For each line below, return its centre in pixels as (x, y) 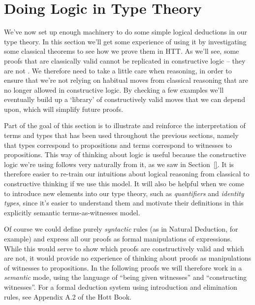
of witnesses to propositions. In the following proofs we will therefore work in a (123, 267)
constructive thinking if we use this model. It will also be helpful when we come (124, 184)
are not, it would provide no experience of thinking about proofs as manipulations (128, 258)
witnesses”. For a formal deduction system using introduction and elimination (121, 287)
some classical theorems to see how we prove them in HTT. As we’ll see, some (122, 51)
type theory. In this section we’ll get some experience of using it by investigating (125, 41)
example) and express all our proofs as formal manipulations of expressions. (118, 238)
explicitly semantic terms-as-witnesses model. (72, 212)
